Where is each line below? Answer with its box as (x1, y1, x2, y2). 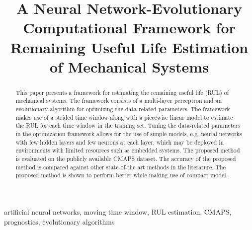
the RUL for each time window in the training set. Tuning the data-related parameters (15, 121, 240, 130)
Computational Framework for (23, 17, 236, 38)
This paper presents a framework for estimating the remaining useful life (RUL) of (15, 88, 229, 96)
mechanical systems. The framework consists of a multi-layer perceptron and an (15, 96, 222, 105)
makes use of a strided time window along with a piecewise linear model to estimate (15, 113, 233, 121)
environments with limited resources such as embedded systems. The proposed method (15, 146, 240, 154)
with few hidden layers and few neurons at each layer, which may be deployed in (15, 138, 224, 146)
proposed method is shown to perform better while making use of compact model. (15, 171, 228, 179)
